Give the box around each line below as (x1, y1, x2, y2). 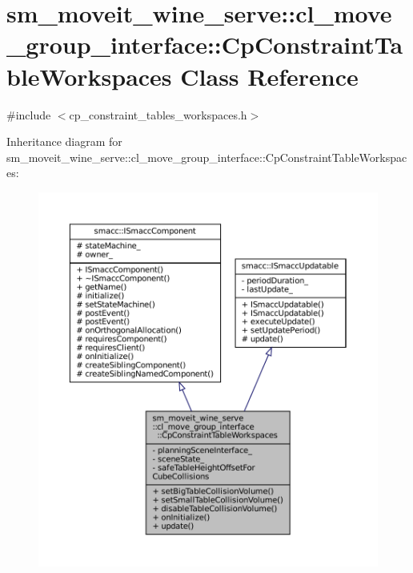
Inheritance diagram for (6, 133, 122, 150)
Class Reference (180, 59, 359, 92)
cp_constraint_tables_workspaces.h (69, 106, 247, 123)
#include (6, 106, 51, 123)
